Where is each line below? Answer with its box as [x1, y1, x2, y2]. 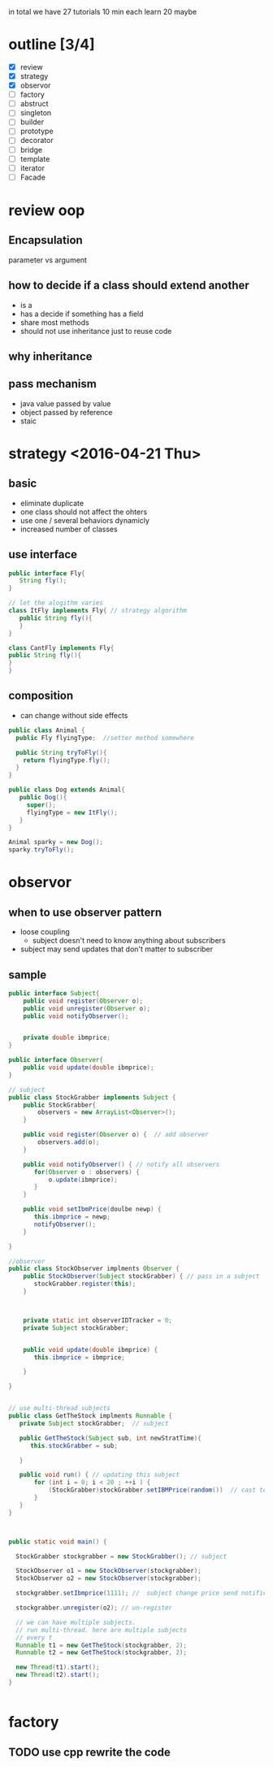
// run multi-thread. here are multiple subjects [15, 1626, 187, 1634]
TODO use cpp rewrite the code [8, 1745, 171, 1759]
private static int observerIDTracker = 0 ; [23, 1316, 173, 1324]
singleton [19, 108, 52, 118]
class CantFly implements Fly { [8, 643, 115, 652]
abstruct [19, 99, 49, 109]
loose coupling [19, 927, 71, 937]
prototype [19, 126, 54, 136]
